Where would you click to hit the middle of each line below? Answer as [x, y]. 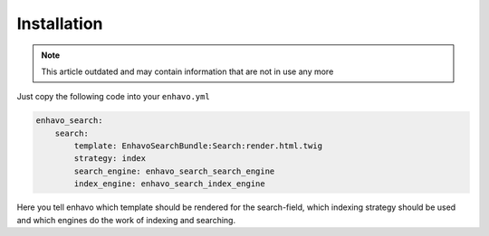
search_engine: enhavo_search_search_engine [174, 171]
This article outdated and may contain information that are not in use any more [187, 71]
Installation [60, 24]
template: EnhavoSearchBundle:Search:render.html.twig [198, 146]
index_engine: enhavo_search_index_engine [170, 184]
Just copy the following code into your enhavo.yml [113, 97]
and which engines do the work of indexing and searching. [126, 220]
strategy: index [110, 159]
